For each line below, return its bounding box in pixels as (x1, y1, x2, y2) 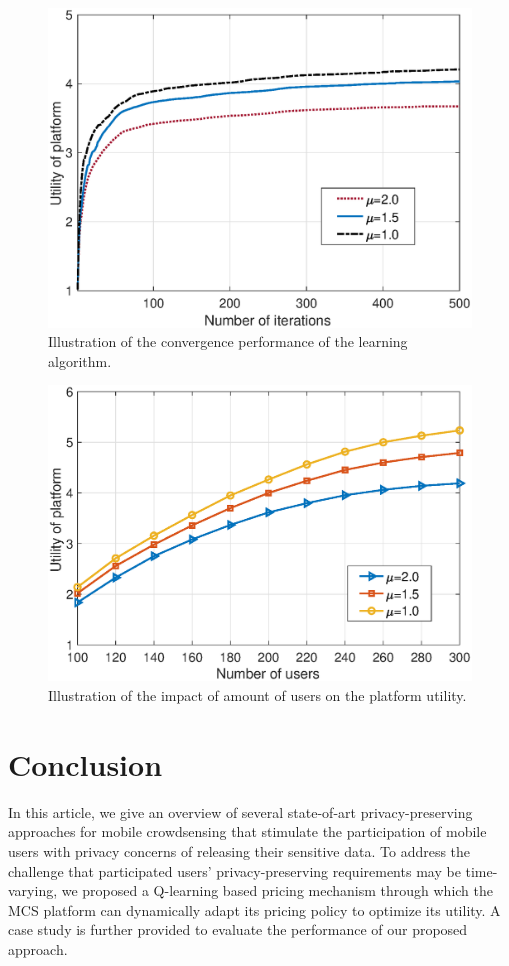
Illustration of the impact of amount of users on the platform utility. (48, 685, 467, 706)
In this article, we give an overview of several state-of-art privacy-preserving (8, 801, 473, 822)
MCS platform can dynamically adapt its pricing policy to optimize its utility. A (8, 899, 501, 920)
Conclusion (8, 743, 163, 784)
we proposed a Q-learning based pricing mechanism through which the (61, 880, 493, 901)
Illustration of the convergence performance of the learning (48, 331, 408, 352)
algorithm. (48, 350, 112, 371)
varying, (8, 880, 58, 901)
